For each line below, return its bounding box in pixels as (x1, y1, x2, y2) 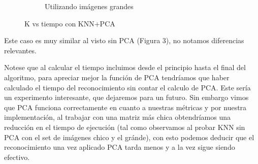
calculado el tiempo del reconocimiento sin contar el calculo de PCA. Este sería (4, 82, 251, 92)
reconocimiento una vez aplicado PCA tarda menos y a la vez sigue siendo (4, 142, 235, 152)
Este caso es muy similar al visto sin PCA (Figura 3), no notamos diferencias (4, 35, 244, 46)
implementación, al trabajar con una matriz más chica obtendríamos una (4, 112, 231, 122)
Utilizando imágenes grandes (45, 1, 134, 11)
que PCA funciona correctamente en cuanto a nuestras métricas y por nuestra (4, 102, 247, 112)
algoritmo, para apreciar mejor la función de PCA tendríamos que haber (4, 72, 230, 82)
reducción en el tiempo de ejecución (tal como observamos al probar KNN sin (4, 121, 245, 132)
